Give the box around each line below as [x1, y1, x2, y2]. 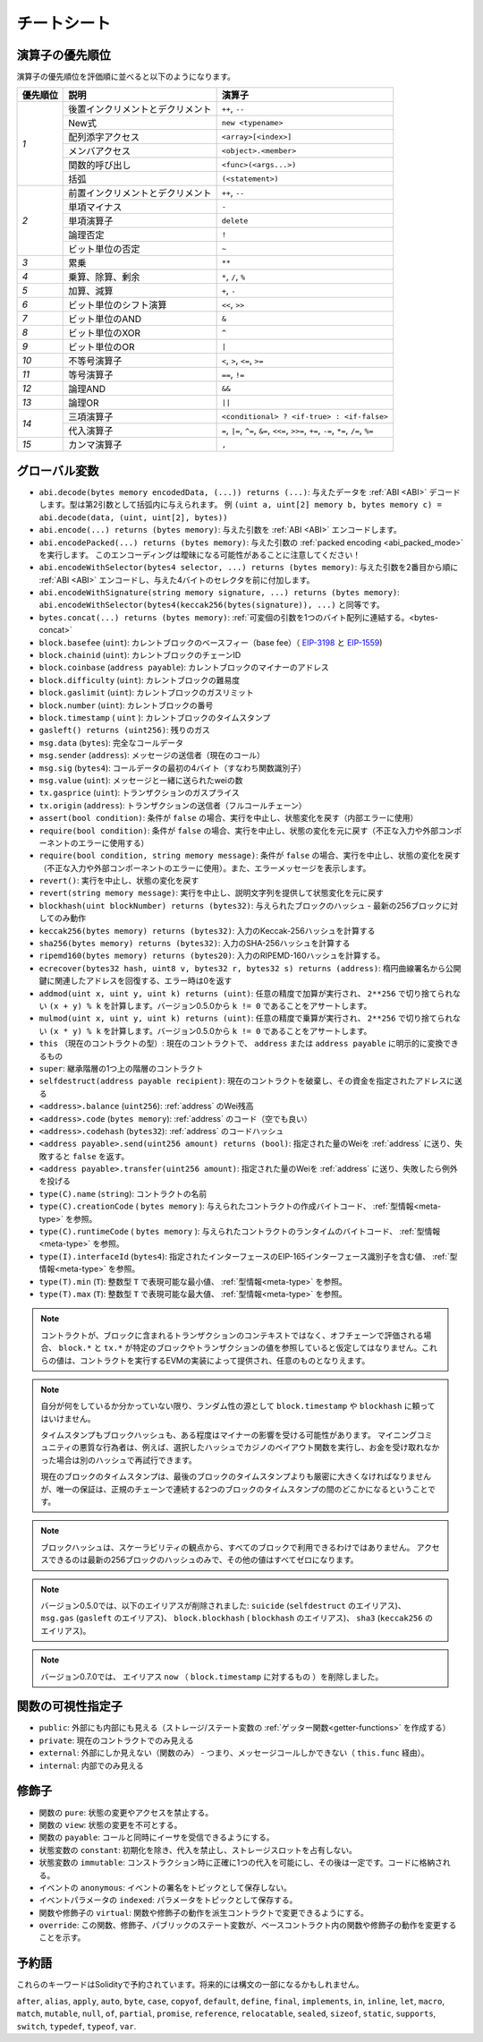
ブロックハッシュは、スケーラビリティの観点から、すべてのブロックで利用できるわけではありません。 [40, 1542, 415, 1552]
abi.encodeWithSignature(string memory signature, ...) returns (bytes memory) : [38, 587, 400, 598]
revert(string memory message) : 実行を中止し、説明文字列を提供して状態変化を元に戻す [38, 887, 384, 899]
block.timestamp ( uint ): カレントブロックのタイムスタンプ [38, 713, 271, 722]
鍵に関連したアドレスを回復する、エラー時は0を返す [38, 976, 233, 987]
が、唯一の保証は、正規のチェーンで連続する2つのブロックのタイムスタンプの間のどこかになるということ [40, 1483, 428, 1494]
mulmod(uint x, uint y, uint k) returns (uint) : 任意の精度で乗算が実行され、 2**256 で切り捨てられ [38, 1012, 453, 1024]
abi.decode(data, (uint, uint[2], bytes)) [38, 512, 228, 523]
